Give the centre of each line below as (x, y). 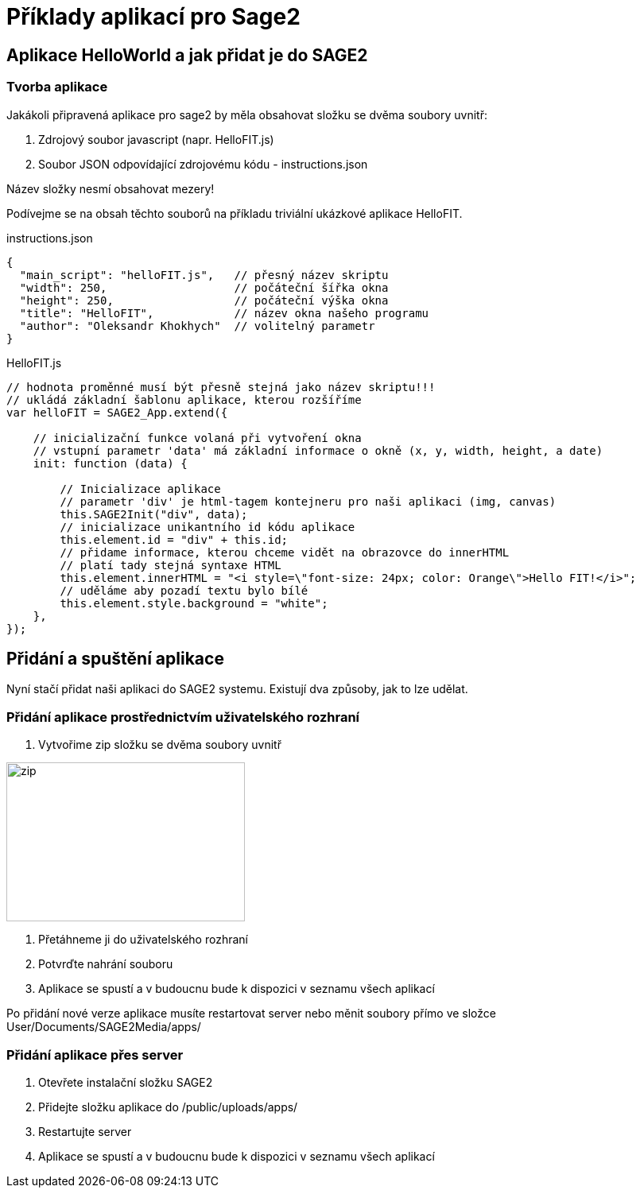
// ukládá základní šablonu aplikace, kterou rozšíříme (184, 399)
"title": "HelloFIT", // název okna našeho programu (224, 313)
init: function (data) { (110, 463)
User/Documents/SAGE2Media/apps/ (104, 1027)
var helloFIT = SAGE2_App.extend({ (117, 412)
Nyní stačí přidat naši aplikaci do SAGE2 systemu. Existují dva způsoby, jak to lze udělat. (237, 689)
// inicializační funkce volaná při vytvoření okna (197, 438)
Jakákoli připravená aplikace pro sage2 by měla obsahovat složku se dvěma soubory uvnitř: (247, 114)
